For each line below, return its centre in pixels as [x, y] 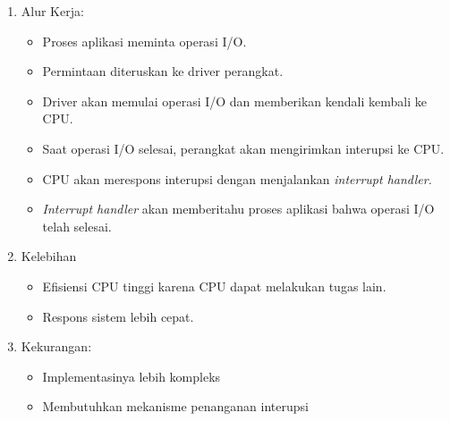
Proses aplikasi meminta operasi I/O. [144, 41]
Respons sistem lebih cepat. [118, 316]
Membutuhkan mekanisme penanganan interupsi [175, 406]
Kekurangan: [56, 346]
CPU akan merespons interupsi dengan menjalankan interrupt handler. [237, 178]
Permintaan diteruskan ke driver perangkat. [163, 71]
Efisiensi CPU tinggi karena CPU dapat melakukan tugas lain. [214, 286]
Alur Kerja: [52, 11]
